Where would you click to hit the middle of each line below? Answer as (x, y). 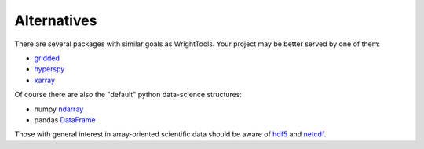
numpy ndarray (59, 109)
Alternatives (56, 20)
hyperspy (49, 69)
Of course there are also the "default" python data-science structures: (128, 95)
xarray (44, 80)
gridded (47, 58)
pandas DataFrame (65, 120)
